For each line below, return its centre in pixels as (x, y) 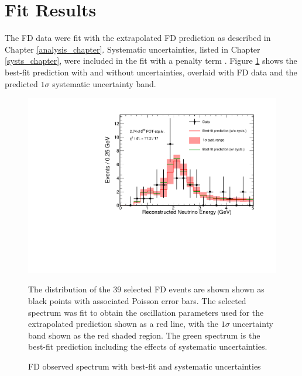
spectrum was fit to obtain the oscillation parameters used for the (146, 312)
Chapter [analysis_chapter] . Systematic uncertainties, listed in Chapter (133, 49)
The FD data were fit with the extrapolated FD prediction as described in (138, 38)
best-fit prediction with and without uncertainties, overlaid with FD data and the (151, 72)
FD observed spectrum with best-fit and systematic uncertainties (145, 366)
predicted (21, 83)
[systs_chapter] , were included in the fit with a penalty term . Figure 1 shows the (151, 61)
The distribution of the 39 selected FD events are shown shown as (146, 289)
